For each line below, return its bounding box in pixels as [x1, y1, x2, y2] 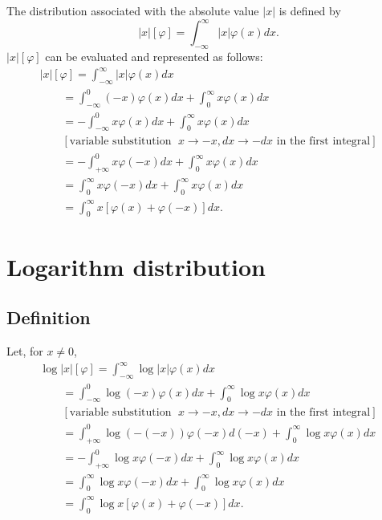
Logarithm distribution [6, 250, 266, 282]
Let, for [6, 343, 43, 360]
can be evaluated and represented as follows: [45, 47, 263, 64]
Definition [6, 305, 91, 330]
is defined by [278, 2, 341, 18]
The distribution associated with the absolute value [6, 2, 259, 18]
